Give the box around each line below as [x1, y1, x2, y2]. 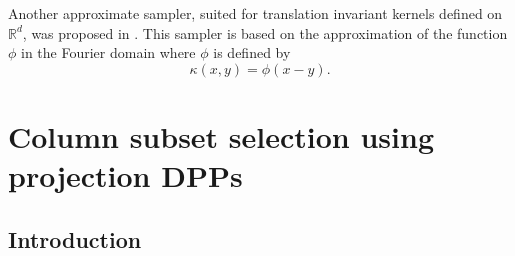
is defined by [213, 42, 291, 63]
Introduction [8, 223, 142, 254]
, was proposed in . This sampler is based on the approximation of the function [22, 22, 508, 43]
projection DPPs [8, 155, 243, 196]
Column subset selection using [8, 115, 434, 156]
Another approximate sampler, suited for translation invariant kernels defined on [8, 3, 503, 23]
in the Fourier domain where [21, 42, 196, 63]
